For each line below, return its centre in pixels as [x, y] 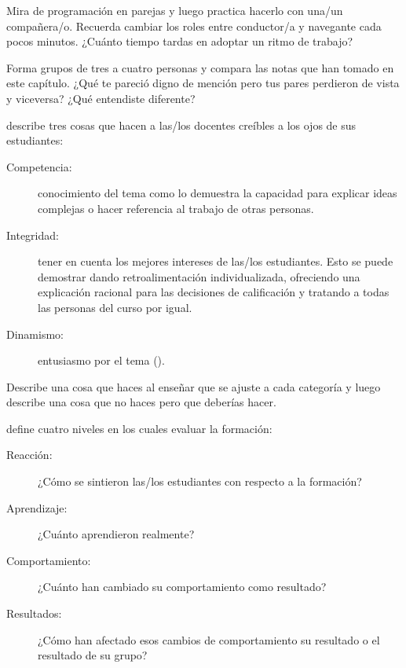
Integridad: [33, 235]
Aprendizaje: [37, 507]
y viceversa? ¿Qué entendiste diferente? [101, 98]
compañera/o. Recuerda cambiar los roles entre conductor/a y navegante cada [194, 26]
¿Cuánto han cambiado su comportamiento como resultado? [182, 587]
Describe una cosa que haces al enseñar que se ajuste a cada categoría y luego [194, 386]
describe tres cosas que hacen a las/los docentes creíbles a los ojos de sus [181, 125]
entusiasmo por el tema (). [101, 360]
